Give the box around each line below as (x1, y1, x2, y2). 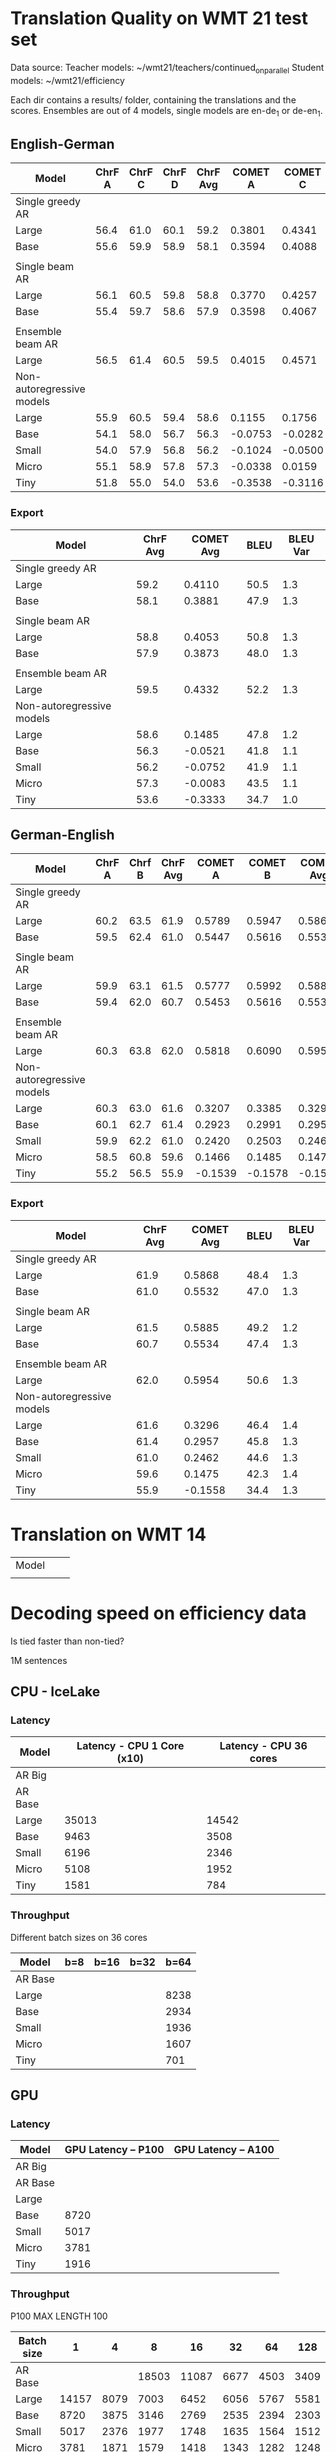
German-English (10, 827, 115, 844)
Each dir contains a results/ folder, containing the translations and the (10, 93, 297, 106)
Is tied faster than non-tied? (10, 1635, 125, 1647)
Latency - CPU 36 (219, 1739, 308, 1753)
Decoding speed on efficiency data (10, 1602, 307, 1624)
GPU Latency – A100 (173, 2143, 275, 2157)
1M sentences (10, 1654, 68, 1666)
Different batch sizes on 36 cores (10, 1931, 148, 1943)
